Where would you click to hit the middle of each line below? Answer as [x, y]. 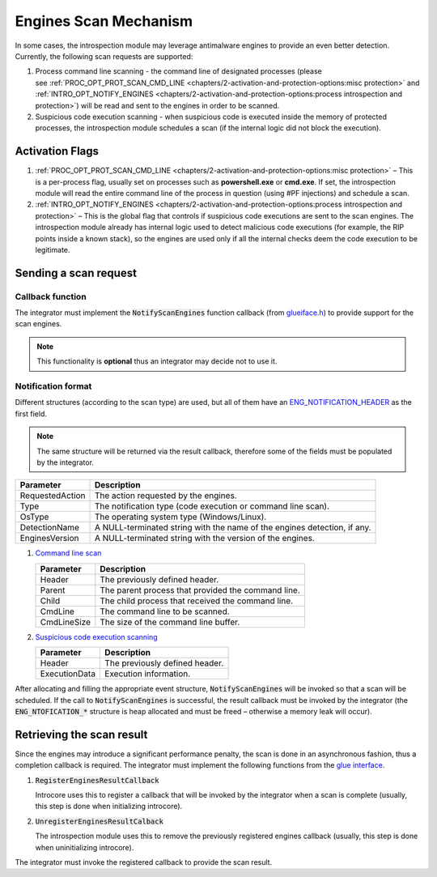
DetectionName [50, 528]
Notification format [53, 386]
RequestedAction [53, 496]
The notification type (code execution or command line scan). [212, 506]
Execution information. [148, 674]
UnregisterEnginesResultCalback [99, 821]
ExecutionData [68, 674]
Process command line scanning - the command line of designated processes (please [179, 71]
